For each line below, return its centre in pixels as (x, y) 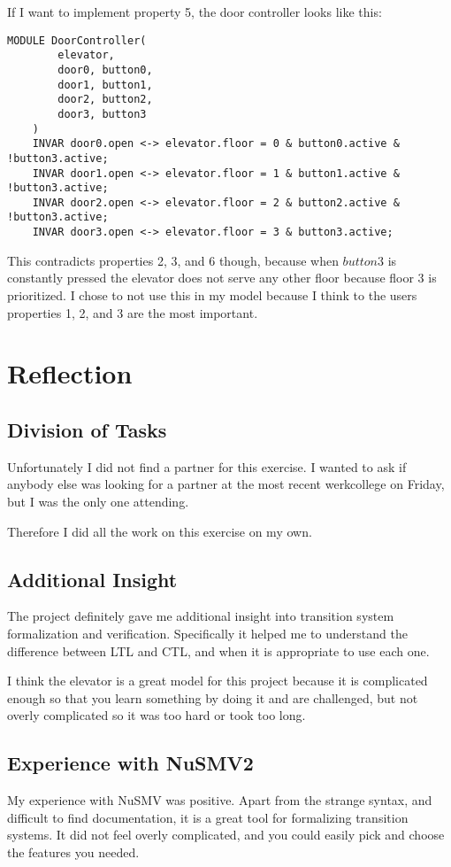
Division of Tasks (87, 429)
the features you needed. (73, 852)
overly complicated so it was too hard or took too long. (157, 715)
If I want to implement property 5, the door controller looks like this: (195, 12)
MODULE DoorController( (77, 40)
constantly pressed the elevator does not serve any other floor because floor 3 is (222, 278)
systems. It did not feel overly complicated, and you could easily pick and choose (226, 835)
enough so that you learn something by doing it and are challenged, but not (213, 697)
